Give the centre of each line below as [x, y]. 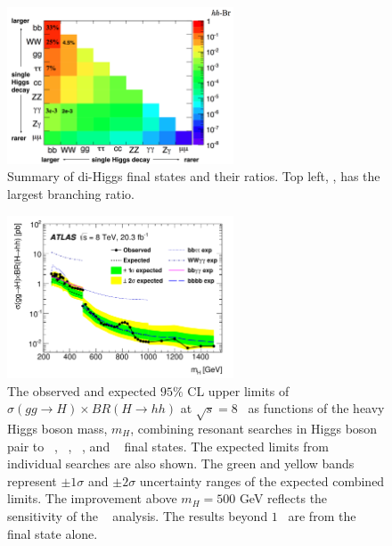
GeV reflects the [283, 498]
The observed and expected [82, 390]
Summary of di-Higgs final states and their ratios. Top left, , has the [194, 176]
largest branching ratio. [71, 194]
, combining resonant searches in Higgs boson [254, 428]
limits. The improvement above [92, 498]
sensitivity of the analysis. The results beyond [138, 515]
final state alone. [53, 533]
